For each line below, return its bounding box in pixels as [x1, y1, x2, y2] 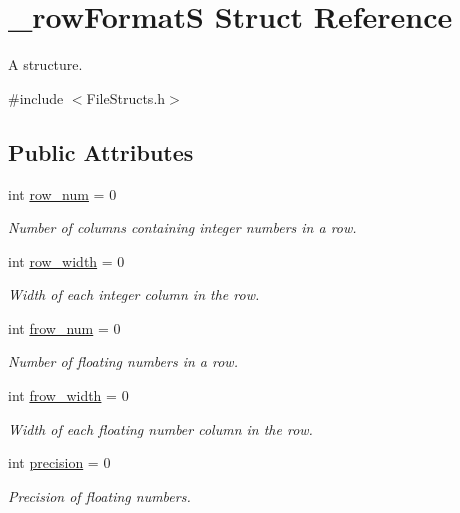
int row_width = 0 [8, 250, 125, 271]
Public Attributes [8, 136, 194, 167]
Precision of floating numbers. [8, 485, 191, 506]
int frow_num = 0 [8, 317, 121, 338]
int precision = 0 [8, 452, 111, 473]
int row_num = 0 [8, 183, 117, 204]
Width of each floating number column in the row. [8, 418, 313, 439]
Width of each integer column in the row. [8, 284, 260, 305]
